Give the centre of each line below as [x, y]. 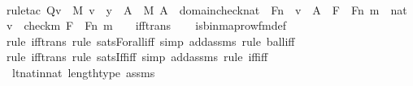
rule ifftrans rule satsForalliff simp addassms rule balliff [151, 41]
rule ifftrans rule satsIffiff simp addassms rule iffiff [137, 57]
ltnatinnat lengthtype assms [83, 72]
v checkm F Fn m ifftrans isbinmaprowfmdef [147, 25]
